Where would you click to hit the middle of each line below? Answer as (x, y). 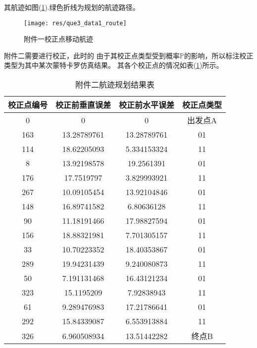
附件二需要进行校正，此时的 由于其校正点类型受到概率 (92, 55)
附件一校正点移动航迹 (58, 39)
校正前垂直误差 (83, 105)
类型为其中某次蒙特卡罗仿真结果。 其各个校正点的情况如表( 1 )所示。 (114, 65)
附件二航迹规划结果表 (115, 85)
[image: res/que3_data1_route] (75, 23)
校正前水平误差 (147, 105)
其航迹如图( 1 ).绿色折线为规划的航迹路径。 (72, 7)
